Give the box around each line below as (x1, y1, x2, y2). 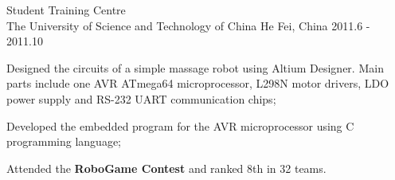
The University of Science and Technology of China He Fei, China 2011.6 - (6, 17, 370, 33)
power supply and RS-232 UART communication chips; (6, 90, 276, 107)
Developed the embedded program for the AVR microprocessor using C (6, 117, 354, 134)
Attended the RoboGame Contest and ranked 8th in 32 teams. (6, 159, 327, 176)
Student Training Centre (6, 2, 126, 18)
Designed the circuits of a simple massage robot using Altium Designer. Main (6, 59, 384, 76)
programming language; (6, 133, 121, 150)
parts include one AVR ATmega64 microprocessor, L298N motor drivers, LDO (6, 75, 389, 92)
